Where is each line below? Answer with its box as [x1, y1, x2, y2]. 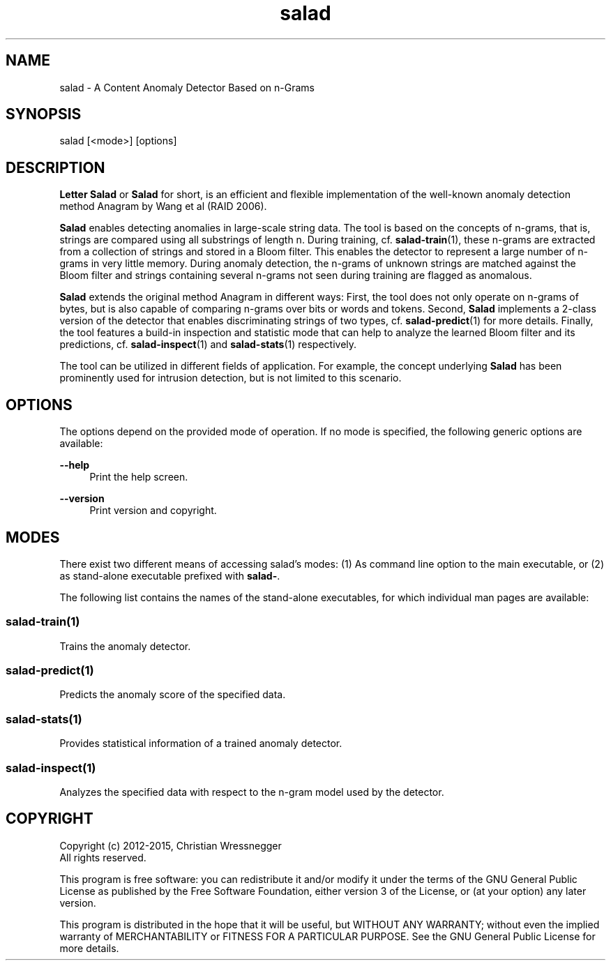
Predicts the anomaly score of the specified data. [59, 688, 286, 701]
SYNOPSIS [6, 105, 82, 123]
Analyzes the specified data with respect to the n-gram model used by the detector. [59, 785, 444, 798]
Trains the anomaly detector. [59, 640, 191, 652]
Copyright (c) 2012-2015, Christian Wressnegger [59, 839, 282, 852]
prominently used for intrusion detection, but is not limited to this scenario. [59, 372, 402, 384]
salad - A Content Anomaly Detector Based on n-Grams [59, 81, 315, 93]
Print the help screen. [89, 471, 188, 483]
